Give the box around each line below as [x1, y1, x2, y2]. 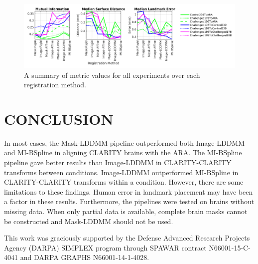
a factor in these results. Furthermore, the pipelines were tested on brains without [4, 196, 255, 207]
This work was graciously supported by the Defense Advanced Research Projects [4, 233, 250, 243]
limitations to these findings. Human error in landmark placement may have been [4, 186, 253, 197]
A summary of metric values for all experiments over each [24, 69, 200, 80]
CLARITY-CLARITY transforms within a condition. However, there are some [4, 177, 244, 187]
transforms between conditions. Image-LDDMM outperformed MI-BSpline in [4, 167, 239, 177]
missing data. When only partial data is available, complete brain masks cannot [4, 206, 248, 216]
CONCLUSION [4, 108, 114, 129]
